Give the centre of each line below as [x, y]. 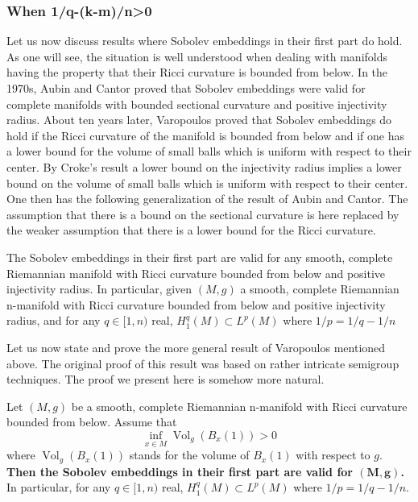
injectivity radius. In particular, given [99, 289]
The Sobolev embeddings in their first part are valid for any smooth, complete [200, 257]
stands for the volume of [189, 455]
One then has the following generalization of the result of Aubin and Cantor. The [207, 199]
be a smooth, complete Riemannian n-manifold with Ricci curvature [239, 406]
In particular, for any [59, 487]
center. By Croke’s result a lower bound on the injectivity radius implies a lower [204, 166]
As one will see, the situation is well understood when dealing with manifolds [197, 56]
